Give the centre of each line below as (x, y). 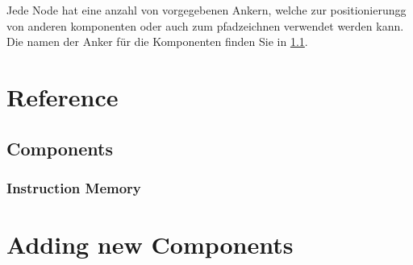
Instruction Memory (74, 187)
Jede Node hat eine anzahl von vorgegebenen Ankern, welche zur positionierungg (206, 10)
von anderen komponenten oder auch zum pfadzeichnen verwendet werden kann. (205, 25)
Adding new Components (150, 244)
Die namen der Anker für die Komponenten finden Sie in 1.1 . (157, 41)
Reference (63, 96)
